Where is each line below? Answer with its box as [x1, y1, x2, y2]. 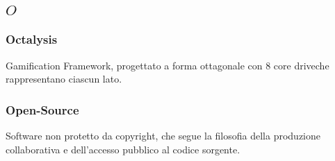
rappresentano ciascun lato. [6, 71, 122, 86]
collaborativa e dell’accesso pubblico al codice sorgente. [6, 142, 240, 156]
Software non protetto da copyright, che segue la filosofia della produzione [6, 128, 320, 143]
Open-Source [6, 101, 79, 118]
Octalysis [6, 31, 58, 48]
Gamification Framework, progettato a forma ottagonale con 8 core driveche [6, 58, 329, 72]
